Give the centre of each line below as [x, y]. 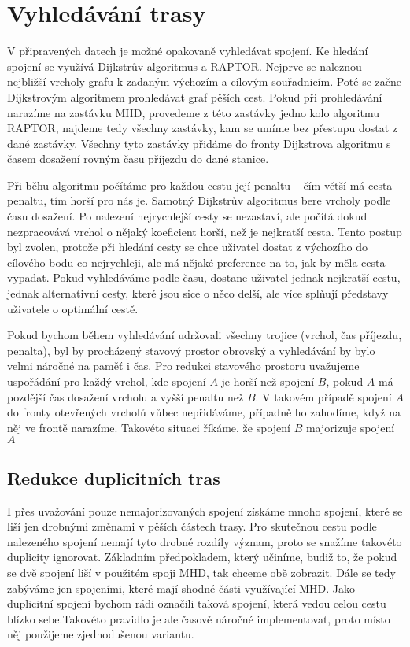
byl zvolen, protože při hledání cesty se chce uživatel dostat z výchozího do [187, 247]
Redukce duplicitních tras [114, 477]
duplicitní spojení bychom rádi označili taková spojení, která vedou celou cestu [197, 603]
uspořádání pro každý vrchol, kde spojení [107, 381]
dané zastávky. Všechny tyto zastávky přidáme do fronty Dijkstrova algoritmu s [199, 143]
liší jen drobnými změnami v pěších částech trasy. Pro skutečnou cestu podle [192, 526]
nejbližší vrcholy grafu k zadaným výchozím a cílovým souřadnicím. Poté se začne [205, 81]
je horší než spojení [268, 381]
